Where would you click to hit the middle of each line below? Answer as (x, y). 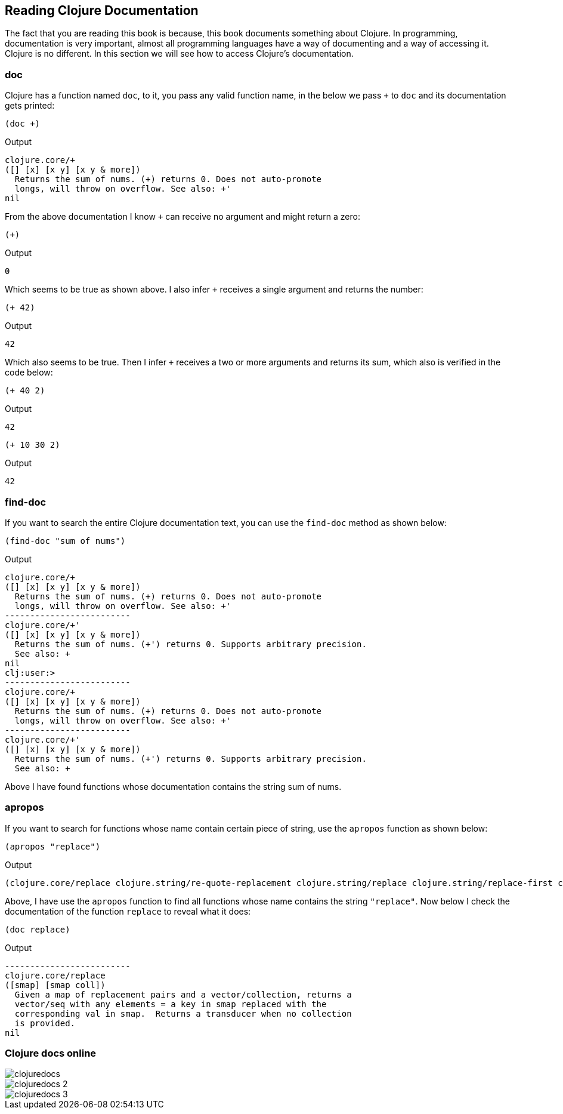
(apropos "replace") (53, 846)
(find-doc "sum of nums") (65, 541)
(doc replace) (38, 929)
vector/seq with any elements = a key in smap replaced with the (171, 1004)
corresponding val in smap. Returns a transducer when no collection (183, 1013)
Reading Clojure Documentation (102, 10)
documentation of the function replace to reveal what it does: (128, 911)
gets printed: (30, 106)
